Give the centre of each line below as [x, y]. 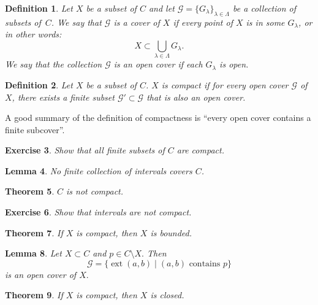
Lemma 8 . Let [33, 253]
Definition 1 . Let [39, 8]
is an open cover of [41, 274]
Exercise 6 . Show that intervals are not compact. [98, 212]
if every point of [203, 22]
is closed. [167, 295]
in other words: [33, 34]
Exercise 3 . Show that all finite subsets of [85, 150]
